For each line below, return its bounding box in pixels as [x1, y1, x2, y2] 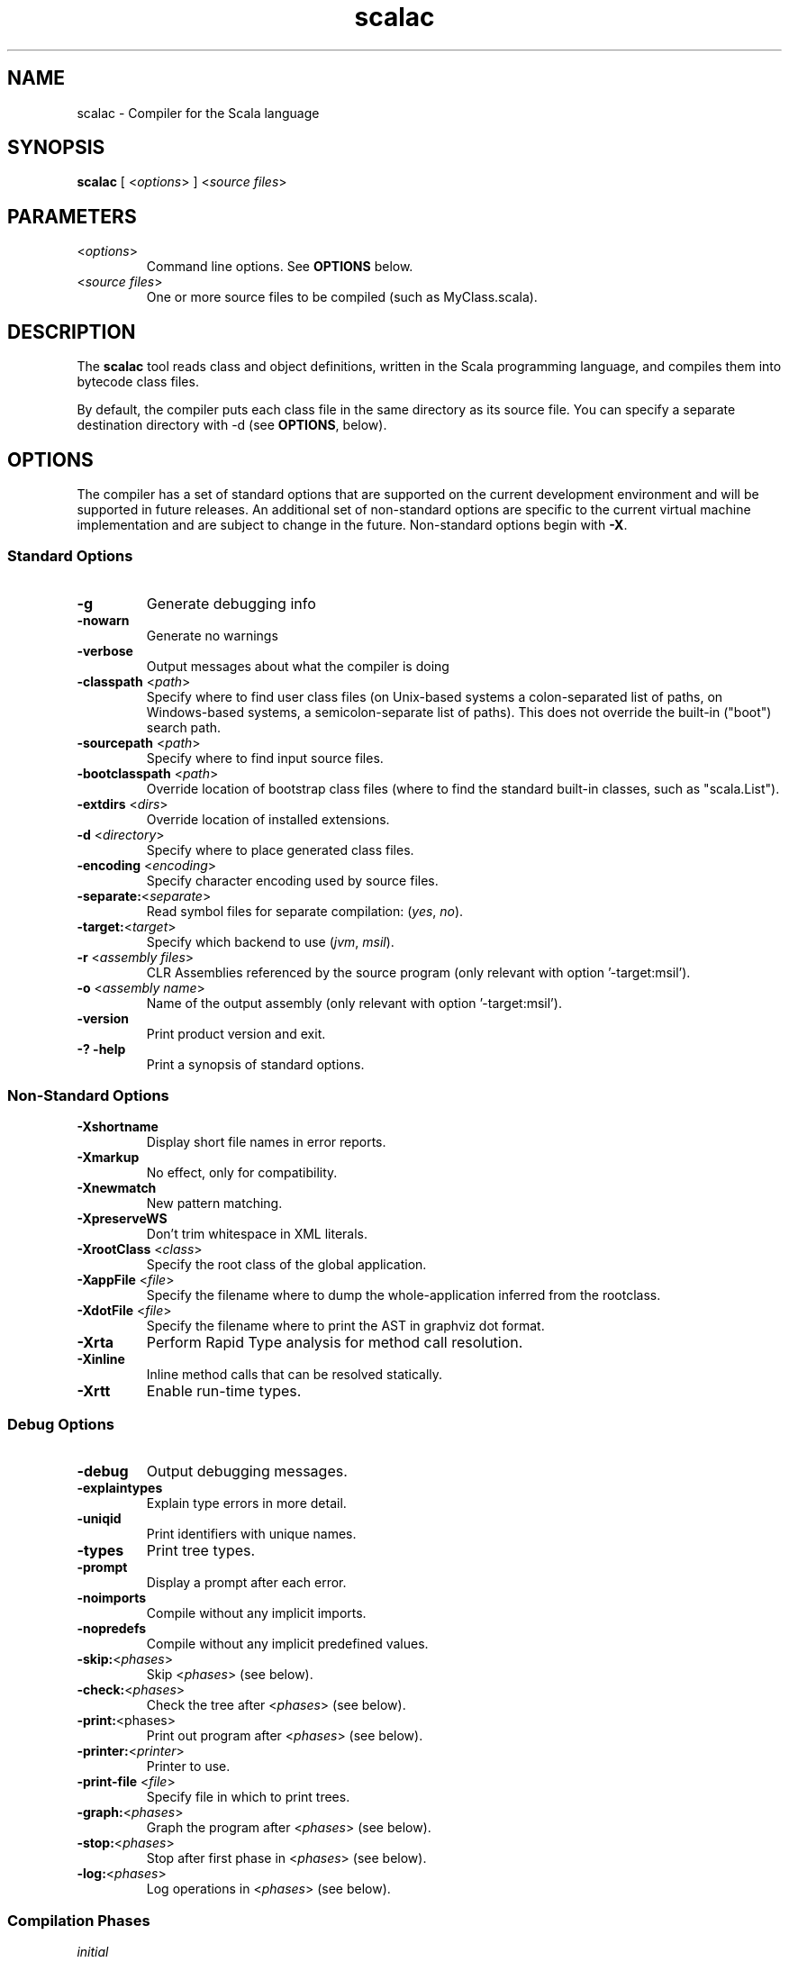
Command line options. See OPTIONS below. [146, 259, 413, 275]
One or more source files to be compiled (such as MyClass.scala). [146, 289, 538, 305]
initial [77, 1943, 109, 1959]
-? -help [77, 1040, 126, 1057]
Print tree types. [146, 1541, 256, 1560]
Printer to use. [146, 1758, 231, 1775]
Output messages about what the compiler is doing [146, 658, 449, 674]
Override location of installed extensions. [146, 811, 390, 827]
